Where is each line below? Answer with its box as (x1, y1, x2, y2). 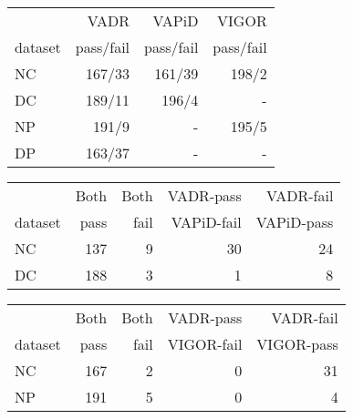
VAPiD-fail (171, 211, 242, 232)
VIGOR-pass (256, 333, 338, 354)
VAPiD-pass (255, 211, 334, 232)
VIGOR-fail (167, 333, 243, 354)
